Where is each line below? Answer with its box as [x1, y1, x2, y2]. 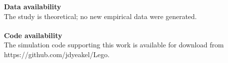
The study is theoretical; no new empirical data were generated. [4, 11, 197, 21]
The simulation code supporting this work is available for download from [4, 40, 224, 50]
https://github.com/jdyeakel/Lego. [4, 49, 110, 59]
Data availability [4, 1, 61, 11]
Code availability [4, 30, 63, 40]
